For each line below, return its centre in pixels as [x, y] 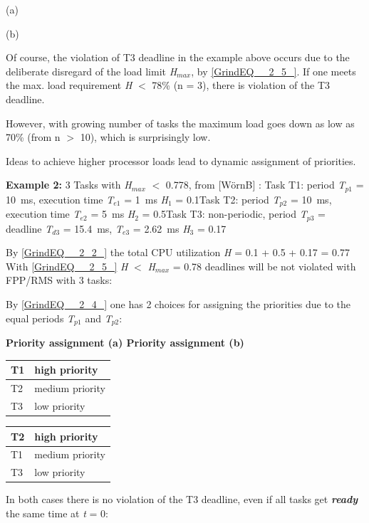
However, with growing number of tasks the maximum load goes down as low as [180, 123]
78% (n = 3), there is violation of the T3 [241, 85]
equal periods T [40, 318]
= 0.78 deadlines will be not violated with [264, 266]
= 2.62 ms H [161, 228]
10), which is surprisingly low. [145, 137]
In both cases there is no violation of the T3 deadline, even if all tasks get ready [182, 499]
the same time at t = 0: [57, 513]
